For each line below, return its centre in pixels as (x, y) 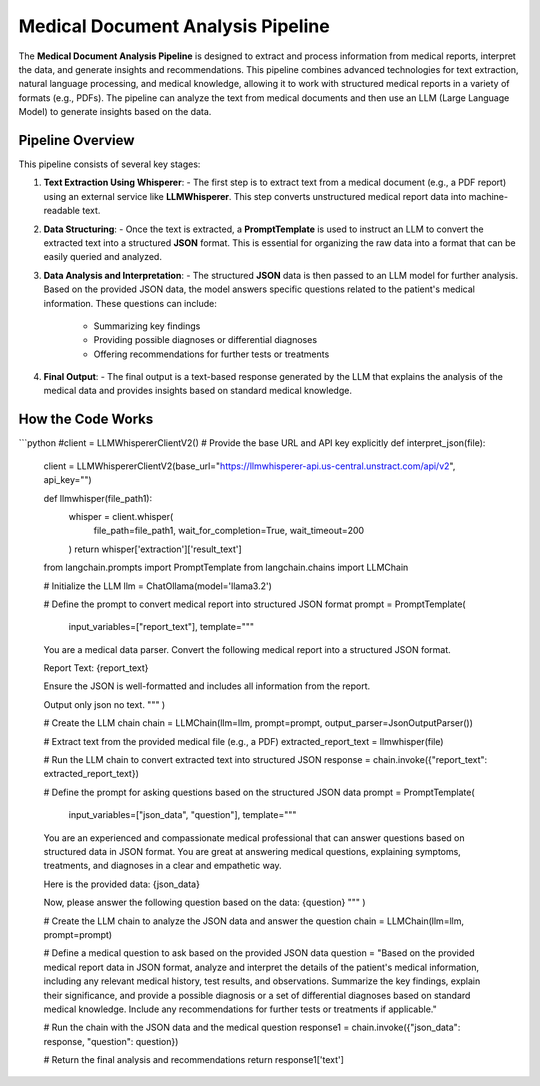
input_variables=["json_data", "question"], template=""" (182, 815)
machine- (488, 196)
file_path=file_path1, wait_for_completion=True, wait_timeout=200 (229, 531)
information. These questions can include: (130, 303)
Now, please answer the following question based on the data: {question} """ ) (204, 902)
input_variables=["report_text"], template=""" (161, 627)
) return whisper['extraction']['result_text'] (155, 549)
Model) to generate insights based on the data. (115, 112)
